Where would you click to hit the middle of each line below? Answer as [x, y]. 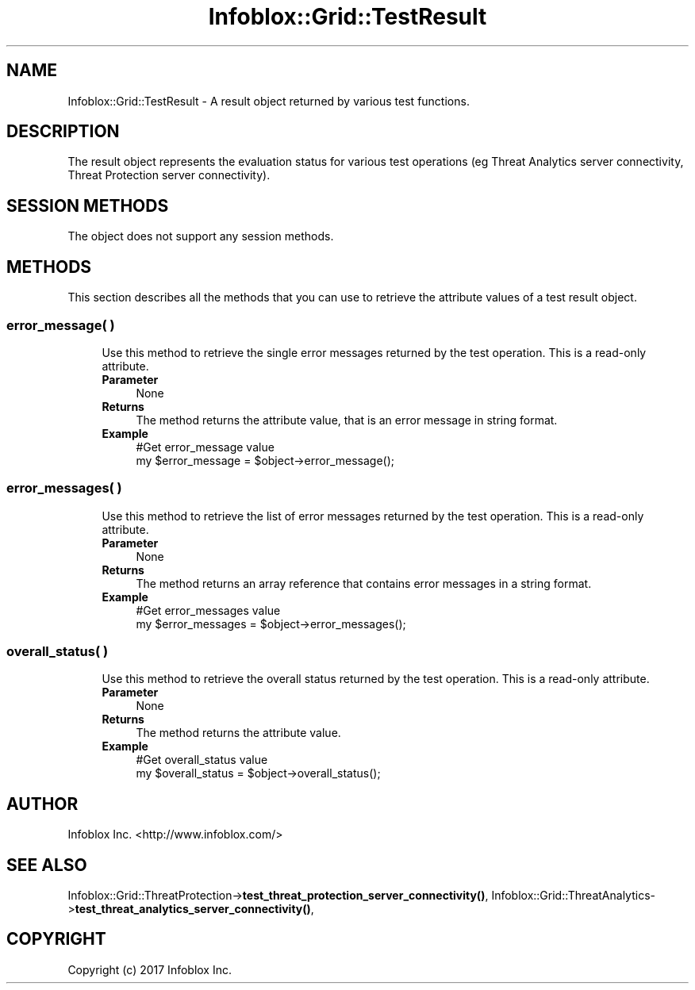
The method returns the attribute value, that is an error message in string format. [347, 420]
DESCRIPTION [63, 132]
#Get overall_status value [202, 760]
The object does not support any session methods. [201, 236]
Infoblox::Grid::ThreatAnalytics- [573, 896]
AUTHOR [42, 804]
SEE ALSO [47, 865]
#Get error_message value [205, 447]
